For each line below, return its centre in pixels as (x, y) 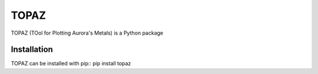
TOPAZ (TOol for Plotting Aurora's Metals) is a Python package (87, 33)
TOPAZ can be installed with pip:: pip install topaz (71, 63)
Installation (32, 50)
